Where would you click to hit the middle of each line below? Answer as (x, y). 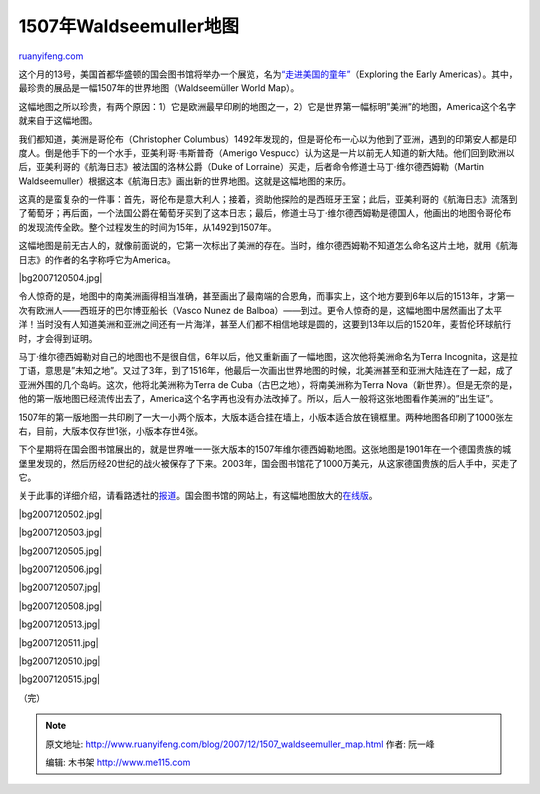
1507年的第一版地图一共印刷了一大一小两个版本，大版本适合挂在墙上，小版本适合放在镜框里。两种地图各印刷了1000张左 (266, 417)
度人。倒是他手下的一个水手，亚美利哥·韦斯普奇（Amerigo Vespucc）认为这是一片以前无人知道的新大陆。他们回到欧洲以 (266, 152)
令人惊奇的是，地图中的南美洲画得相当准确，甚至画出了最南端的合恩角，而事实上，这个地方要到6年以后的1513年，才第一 (266, 296)
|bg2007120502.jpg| (60, 514)
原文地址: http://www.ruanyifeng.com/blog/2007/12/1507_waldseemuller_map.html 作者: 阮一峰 (240, 744)
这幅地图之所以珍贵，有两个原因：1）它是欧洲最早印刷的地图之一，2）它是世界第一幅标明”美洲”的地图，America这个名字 (267, 106)
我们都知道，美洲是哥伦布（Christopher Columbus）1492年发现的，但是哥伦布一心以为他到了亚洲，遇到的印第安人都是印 (267, 139)
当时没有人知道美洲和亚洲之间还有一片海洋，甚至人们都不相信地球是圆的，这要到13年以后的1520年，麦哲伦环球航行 (273, 324)
